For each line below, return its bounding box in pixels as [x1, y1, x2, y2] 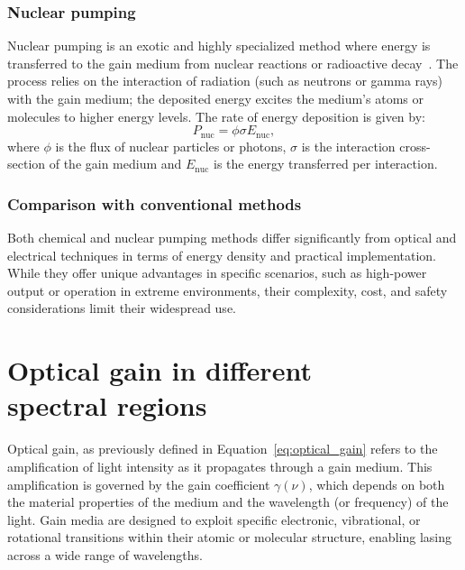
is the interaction [301, 136, 396, 155]
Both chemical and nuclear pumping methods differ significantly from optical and [7, 228, 457, 247]
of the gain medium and [49, 154, 182, 173]
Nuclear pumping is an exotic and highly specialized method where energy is [7, 36, 431, 55]
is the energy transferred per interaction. [214, 154, 438, 173]
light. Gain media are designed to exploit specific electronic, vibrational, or [7, 510, 421, 529]
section [7, 154, 46, 173]
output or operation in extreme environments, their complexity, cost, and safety [7, 280, 448, 299]
